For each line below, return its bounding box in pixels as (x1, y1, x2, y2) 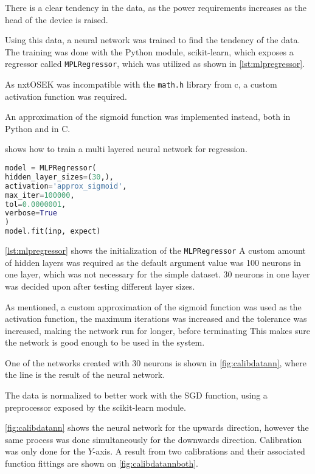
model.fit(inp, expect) (5, 227, 101, 236)
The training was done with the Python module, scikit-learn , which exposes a (5, 45, 294, 58)
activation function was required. (5, 89, 127, 102)
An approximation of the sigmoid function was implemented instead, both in (5, 110, 291, 123)
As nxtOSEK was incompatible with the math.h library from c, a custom (5, 78, 277, 91)
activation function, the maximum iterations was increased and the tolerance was (5, 312, 307, 325)
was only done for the (5, 445, 85, 458)
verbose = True (5, 209, 57, 218)
